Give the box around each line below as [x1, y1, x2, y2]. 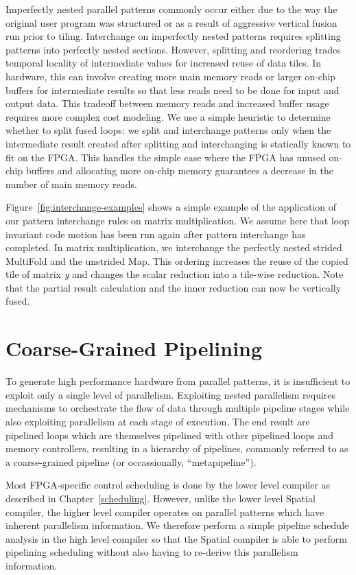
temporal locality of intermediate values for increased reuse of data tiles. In [5, 56, 322, 70]
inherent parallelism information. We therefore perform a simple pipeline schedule [5, 518, 349, 532]
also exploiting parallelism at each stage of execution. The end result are [5, 414, 310, 428]
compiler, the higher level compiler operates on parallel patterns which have [5, 504, 324, 519]
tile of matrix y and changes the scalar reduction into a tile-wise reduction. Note [5, 267, 344, 281]
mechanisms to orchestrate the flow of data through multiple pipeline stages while [5, 401, 350, 415]
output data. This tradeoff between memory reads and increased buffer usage [5, 96, 329, 110]
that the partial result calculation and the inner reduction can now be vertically [5, 280, 342, 294]
